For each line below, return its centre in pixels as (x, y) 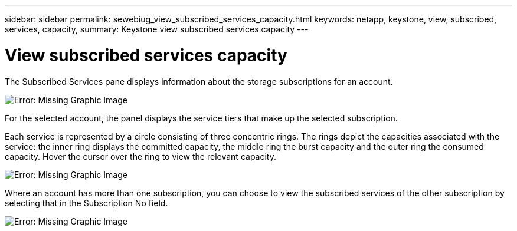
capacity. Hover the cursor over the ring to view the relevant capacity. (140, 156)
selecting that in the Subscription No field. (86, 203)
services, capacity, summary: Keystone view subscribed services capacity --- (157, 29)
